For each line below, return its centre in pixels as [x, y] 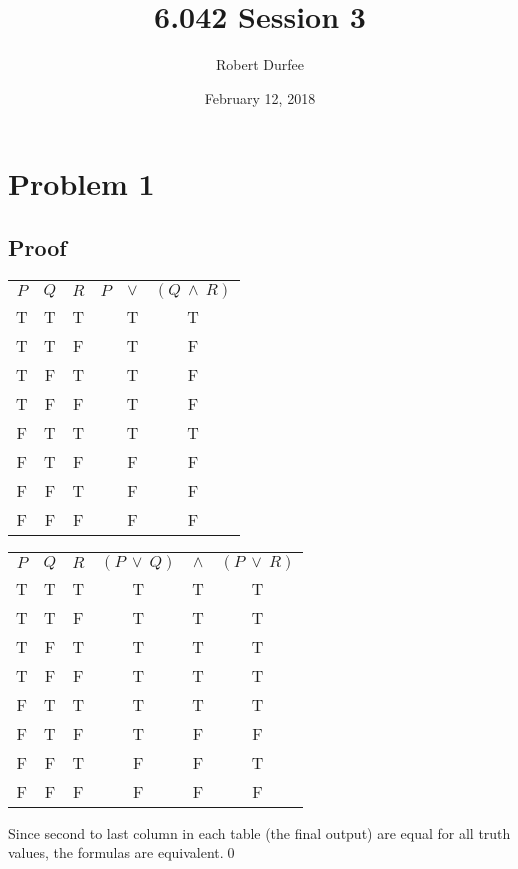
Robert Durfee [260, 64]
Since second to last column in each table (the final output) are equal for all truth [259, 832]
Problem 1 [81, 183]
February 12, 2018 [260, 97]
